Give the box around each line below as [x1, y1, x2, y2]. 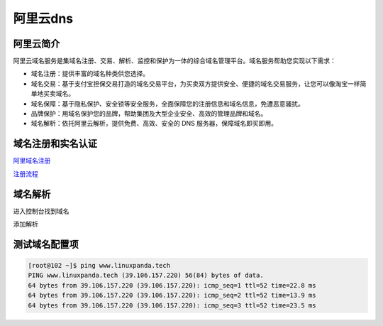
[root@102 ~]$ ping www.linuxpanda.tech [28, 261, 170, 269]
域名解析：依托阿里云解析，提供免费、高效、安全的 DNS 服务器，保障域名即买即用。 [30, 119, 278, 128]
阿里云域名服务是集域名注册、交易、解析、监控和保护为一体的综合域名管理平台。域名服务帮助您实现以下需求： [13, 57, 336, 65]
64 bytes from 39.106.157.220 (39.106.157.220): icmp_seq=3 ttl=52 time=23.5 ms [28, 301, 316, 309]
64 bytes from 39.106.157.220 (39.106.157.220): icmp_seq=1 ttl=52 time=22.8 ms [28, 281, 316, 289]
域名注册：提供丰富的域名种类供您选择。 [30, 70, 149, 78]
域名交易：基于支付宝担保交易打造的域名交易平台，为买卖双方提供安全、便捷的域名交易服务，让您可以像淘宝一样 [30, 79, 360, 88]
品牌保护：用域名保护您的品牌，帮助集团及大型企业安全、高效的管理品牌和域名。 [30, 109, 267, 118]
